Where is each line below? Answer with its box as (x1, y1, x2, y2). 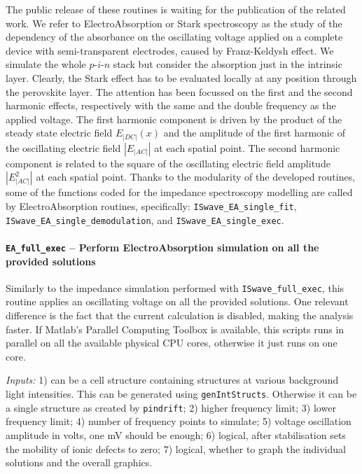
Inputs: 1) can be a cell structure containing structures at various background (6, 372, 339, 387)
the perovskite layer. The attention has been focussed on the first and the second (6, 84, 353, 99)
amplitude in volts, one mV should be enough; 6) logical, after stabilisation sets (6, 427, 346, 442)
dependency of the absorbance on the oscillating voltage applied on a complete (6, 29, 343, 44)
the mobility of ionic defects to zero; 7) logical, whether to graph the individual (6, 441, 346, 456)
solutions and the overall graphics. (6, 455, 153, 470)
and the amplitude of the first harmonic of (163, 125, 345, 140)
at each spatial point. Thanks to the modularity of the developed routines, (36, 169, 356, 184)
